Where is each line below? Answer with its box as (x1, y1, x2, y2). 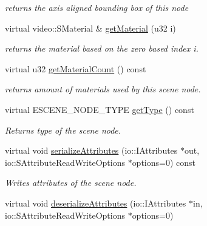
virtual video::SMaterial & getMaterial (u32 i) (5, 21, 176, 34)
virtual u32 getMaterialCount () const (5, 62, 146, 75)
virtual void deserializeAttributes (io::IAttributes (5, 196, 186, 209)
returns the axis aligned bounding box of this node (5, 1, 189, 13)
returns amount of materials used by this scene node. (5, 83, 201, 95)
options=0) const (132, 156, 196, 168)
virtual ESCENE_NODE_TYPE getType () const (5, 103, 194, 115)
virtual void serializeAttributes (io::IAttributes (5, 144, 178, 157)
